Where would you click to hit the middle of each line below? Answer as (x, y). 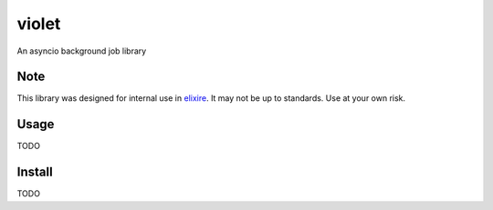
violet (39, 24)
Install (35, 172)
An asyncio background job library (82, 51)
